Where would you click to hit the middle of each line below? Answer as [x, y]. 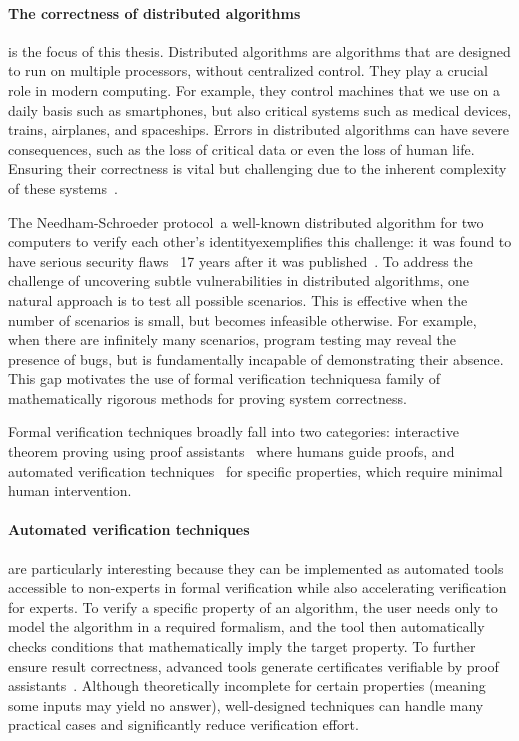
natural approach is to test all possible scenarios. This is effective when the [238, 299]
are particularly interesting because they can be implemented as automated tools [256, 567]
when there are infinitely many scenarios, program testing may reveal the [232, 339]
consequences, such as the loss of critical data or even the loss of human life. [241, 148]
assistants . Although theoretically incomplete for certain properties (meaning [247, 685]
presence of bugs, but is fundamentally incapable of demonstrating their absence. [256, 358]
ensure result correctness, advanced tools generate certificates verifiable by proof [253, 665]
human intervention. [70, 490]
